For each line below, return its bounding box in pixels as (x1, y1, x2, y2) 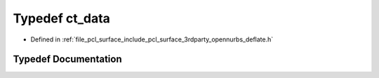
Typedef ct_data (13, 11, 110, 26)
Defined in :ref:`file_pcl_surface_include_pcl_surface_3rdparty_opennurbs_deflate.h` (30, 35, 274, 44)
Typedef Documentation (13, 53, 122, 65)
